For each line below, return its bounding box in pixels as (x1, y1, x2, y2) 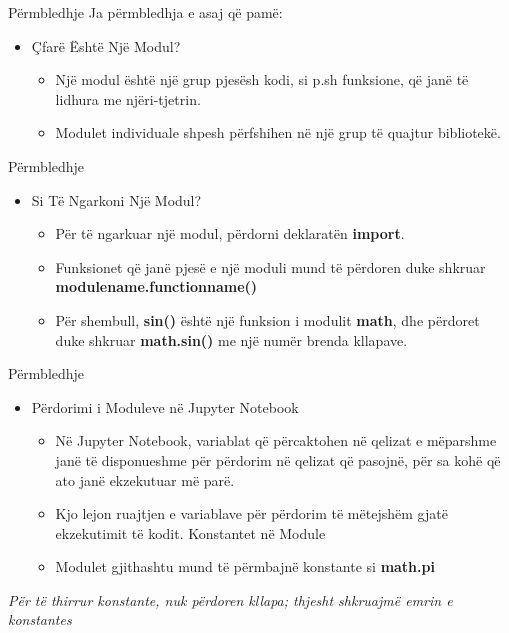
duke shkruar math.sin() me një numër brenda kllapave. (55, 329, 408, 350)
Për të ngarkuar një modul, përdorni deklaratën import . (55, 223, 405, 244)
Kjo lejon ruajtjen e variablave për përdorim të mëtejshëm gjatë (55, 503, 448, 524)
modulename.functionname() (55, 276, 258, 297)
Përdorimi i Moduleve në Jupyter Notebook (31, 396, 299, 417)
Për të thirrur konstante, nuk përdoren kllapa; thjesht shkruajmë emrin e (8, 589, 453, 610)
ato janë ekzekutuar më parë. (55, 469, 235, 490)
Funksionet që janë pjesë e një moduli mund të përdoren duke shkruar (55, 256, 486, 277)
